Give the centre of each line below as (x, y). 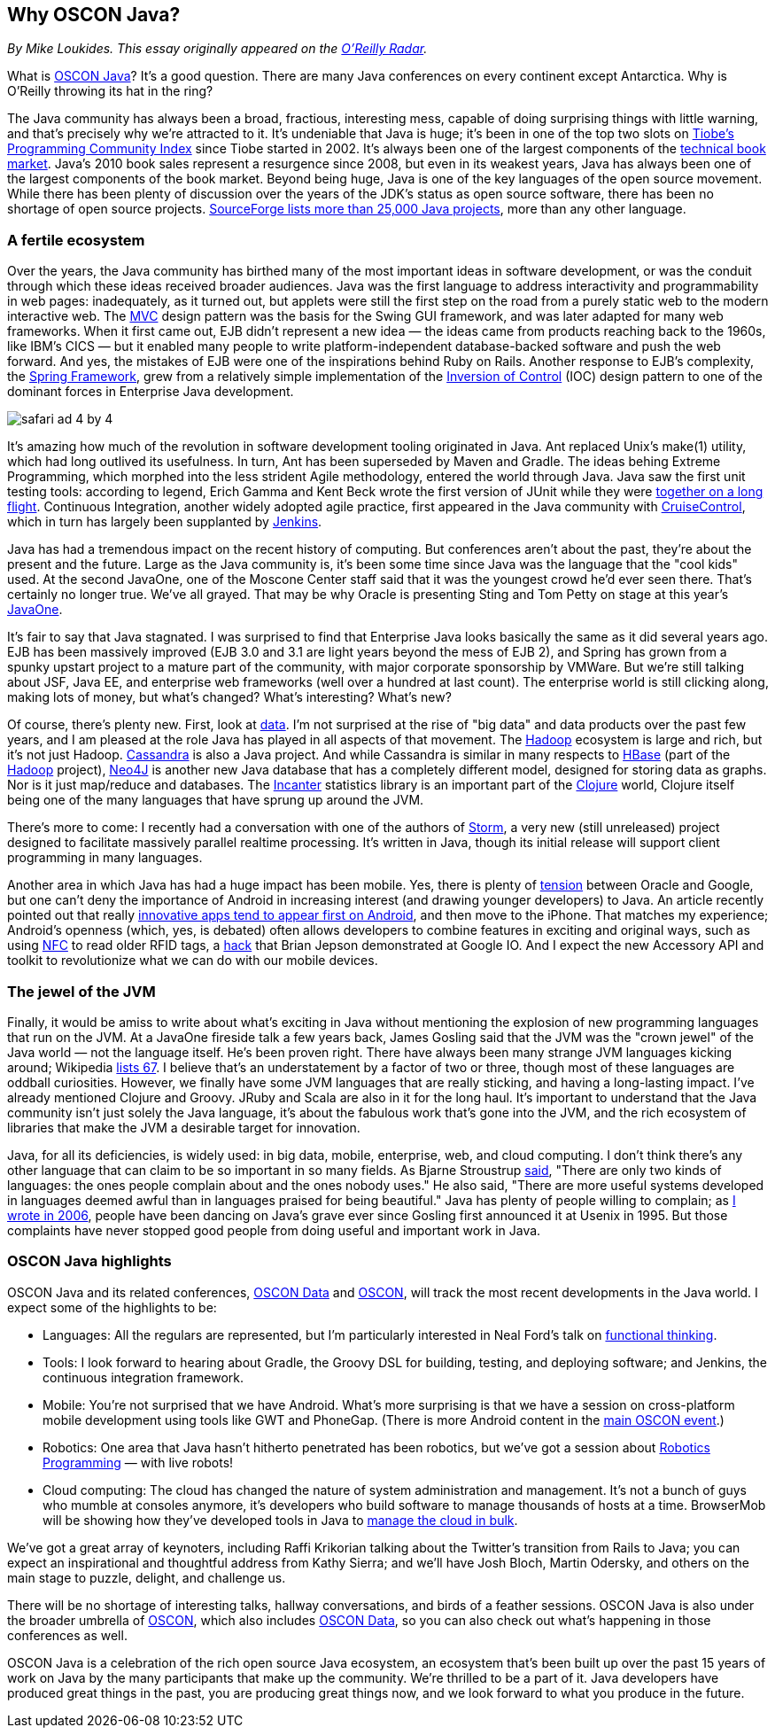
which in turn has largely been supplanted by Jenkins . (165, 522)
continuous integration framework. (143, 1377)
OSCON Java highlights (89, 1261)
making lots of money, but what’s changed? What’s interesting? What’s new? (229, 697)
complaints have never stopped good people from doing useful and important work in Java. (274, 1230)
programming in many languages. (105, 858)
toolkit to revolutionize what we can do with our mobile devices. (193, 961)
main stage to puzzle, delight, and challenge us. (147, 1577)
